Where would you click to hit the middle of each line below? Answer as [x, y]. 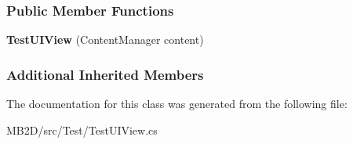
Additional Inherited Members [105, 74]
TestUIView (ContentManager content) [105, 40]
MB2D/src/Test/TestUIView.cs [82, 130]
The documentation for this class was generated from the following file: [177, 104]
